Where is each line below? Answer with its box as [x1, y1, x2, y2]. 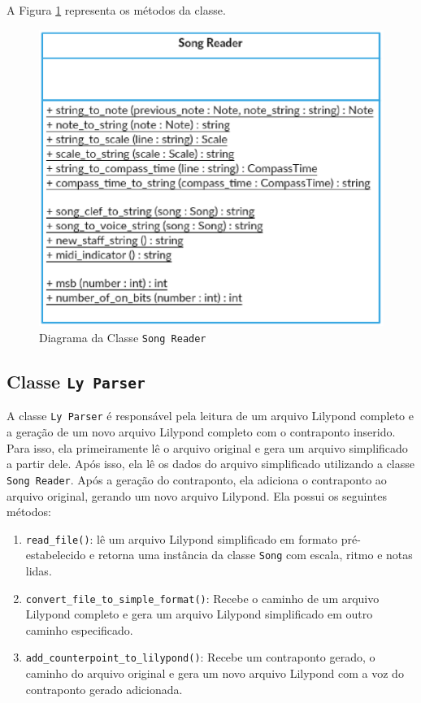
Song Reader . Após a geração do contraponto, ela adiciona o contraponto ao [7, 471, 387, 488]
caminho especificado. [25, 621, 133, 638]
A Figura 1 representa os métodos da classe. [7, 2, 226, 18]
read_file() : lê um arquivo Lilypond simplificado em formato [25, 530, 338, 547]
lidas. [25, 562, 52, 579]
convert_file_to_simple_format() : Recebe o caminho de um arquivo [25, 589, 380, 606]
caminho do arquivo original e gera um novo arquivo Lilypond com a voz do [25, 665, 404, 682]
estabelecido [25, 546, 86, 563]
